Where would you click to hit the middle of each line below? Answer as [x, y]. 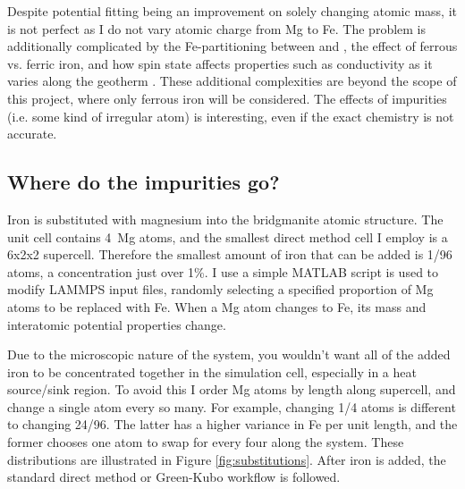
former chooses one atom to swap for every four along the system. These [206, 442]
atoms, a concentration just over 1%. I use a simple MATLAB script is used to [223, 271]
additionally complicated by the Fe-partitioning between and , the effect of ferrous [232, 46]
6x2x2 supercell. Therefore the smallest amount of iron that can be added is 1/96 [230, 254]
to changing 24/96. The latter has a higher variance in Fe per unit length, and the [232, 424]
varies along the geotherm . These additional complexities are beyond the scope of [232, 81]
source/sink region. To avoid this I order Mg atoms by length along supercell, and [232, 389]
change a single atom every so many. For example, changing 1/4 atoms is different [232, 406]
